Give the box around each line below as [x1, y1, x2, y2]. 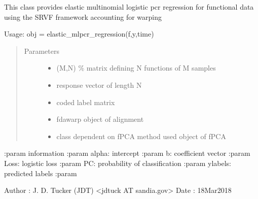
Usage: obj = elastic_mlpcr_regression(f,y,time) [4, 28, 154, 39]
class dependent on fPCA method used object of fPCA [56, 130, 226, 141]
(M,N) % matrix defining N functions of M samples [56, 62, 216, 73]
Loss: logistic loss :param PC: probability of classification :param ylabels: [4, 157, 231, 168]
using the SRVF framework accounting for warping [4, 11, 162, 22]
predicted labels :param [4, 168, 77, 178]
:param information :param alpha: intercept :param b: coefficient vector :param [4, 148, 250, 158]
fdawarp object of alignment [56, 114, 144, 124]
